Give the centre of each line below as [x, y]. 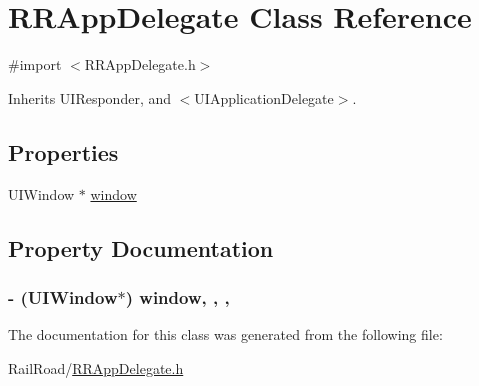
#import [35, 64]
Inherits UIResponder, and [90, 97]
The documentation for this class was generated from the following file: [225, 334]
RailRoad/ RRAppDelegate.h [96, 367]
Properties [63, 151]
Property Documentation [141, 247]
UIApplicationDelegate [264, 97]
